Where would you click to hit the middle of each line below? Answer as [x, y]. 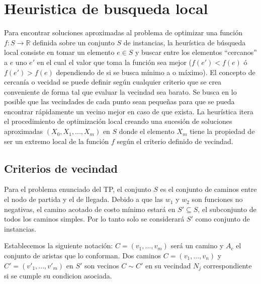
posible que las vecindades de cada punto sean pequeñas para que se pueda [119, 101]
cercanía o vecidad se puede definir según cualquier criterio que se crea [113, 82]
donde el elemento [147, 131]
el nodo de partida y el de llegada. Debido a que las [84, 199]
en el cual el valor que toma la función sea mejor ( [114, 62]
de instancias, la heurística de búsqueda [185, 42]
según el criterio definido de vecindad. [175, 141]
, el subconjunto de [227, 209]
